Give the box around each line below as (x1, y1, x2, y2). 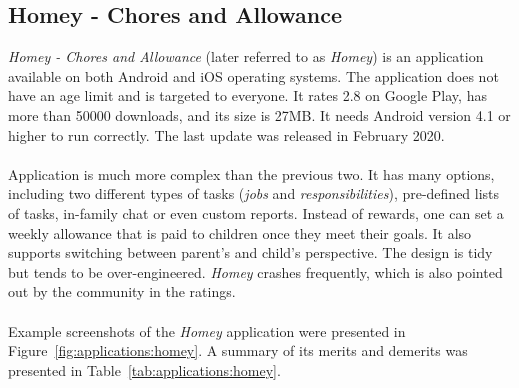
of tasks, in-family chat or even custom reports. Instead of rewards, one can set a (8, 202, 504, 223)
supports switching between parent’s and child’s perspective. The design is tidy (8, 242, 493, 263)
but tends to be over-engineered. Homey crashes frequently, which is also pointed (8, 261, 503, 282)
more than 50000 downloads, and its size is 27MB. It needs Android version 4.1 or (8, 104, 511, 125)
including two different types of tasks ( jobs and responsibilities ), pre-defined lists (8, 183, 500, 204)
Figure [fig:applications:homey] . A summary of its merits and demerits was (8, 340, 468, 361)
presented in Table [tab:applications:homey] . (8, 359, 281, 380)
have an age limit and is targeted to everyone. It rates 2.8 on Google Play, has (8, 85, 487, 106)
